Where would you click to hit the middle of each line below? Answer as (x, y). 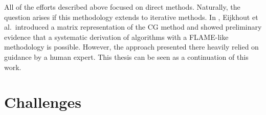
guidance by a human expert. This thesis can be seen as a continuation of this (126, 56)
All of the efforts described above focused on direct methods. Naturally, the (122, 7)
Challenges (43, 102)
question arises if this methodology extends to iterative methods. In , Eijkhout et (131, 17)
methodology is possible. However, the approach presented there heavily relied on (131, 47)
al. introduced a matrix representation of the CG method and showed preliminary (133, 27)
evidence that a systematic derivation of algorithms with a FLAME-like (116, 37)
